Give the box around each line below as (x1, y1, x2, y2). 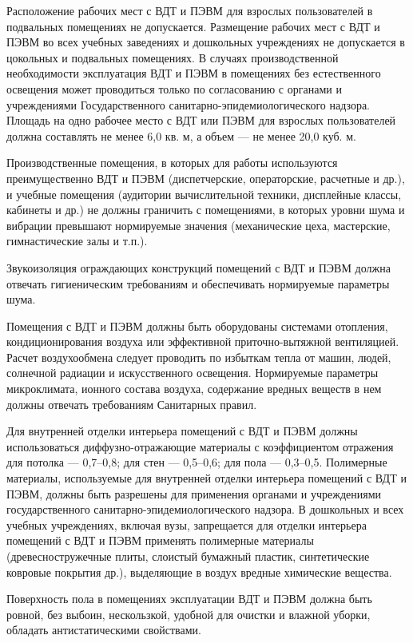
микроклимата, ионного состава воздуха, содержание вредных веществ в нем (6, 380, 382, 397)
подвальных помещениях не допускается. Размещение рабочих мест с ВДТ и (6, 18, 380, 34)
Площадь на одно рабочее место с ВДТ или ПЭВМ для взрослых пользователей (6, 112, 396, 129)
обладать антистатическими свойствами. (6, 621, 201, 638)
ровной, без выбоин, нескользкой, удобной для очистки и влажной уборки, (6, 605, 371, 622)
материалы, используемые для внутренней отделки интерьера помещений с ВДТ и (6, 470, 407, 486)
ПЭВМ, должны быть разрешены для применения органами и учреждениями (6, 485, 381, 502)
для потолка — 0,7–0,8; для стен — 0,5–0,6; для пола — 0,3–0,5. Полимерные (6, 454, 387, 470)
